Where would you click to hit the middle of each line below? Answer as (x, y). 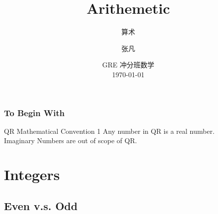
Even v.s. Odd (41, 205)
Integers (32, 174)
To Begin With (34, 112)
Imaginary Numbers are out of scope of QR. (71, 140)
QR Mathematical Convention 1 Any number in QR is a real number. (109, 131)
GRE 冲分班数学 (128, 65)
